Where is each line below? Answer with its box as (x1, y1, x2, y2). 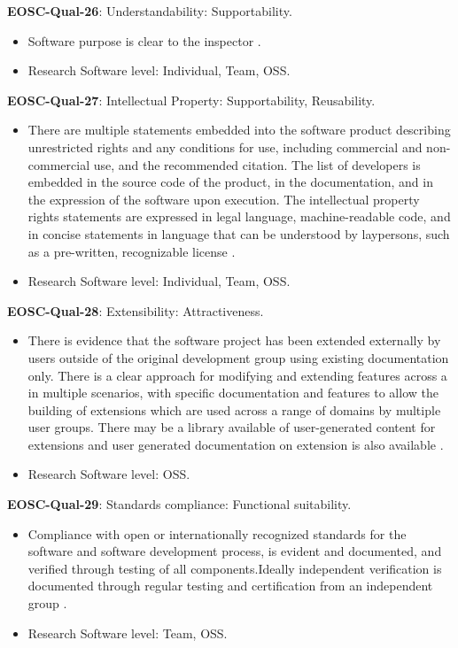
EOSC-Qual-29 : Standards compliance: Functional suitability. (7, 495, 352, 513)
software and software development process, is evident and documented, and (27, 542, 442, 560)
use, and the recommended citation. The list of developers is (93, 155, 421, 174)
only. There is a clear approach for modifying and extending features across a (27, 366, 447, 384)
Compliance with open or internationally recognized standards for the (27, 524, 407, 543)
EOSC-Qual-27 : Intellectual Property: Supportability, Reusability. (7, 90, 376, 109)
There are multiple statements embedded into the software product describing (27, 120, 451, 139)
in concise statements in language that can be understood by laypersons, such (27, 224, 450, 243)
